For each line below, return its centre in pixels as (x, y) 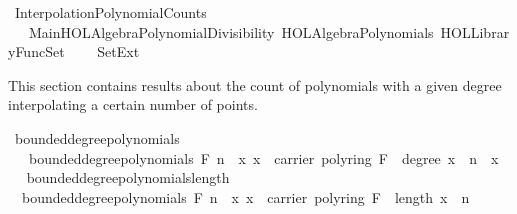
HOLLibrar (475, 31)
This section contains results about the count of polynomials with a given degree (255, 84)
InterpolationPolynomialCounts (110, 12)
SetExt (118, 51)
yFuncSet (36, 51)
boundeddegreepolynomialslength (128, 177)
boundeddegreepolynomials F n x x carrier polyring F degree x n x (263, 157)
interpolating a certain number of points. (133, 104)
